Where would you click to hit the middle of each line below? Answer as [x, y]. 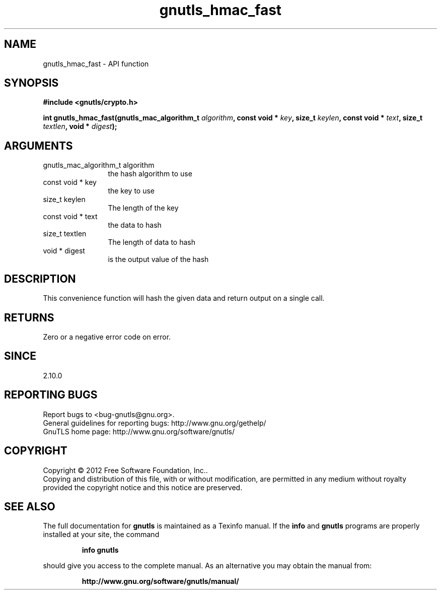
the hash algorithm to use [150, 174]
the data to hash [135, 225]
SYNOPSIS [31, 83]
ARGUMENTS [39, 146]
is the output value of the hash [158, 259]
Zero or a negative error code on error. [107, 337]
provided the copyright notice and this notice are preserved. [143, 487]
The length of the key [143, 208]
